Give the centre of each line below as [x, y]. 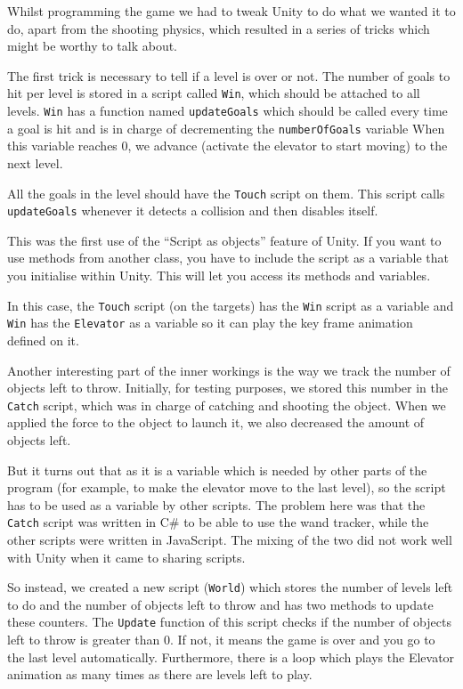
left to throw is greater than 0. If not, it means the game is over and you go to [221, 640]
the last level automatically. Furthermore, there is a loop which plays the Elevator [231, 657]
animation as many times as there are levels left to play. [160, 674]
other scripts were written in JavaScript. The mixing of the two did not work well [230, 539]
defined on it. [43, 340]
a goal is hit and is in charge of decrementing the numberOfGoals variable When [226, 128]
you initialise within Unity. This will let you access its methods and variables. [219, 276]
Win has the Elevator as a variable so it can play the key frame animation [210, 323]
